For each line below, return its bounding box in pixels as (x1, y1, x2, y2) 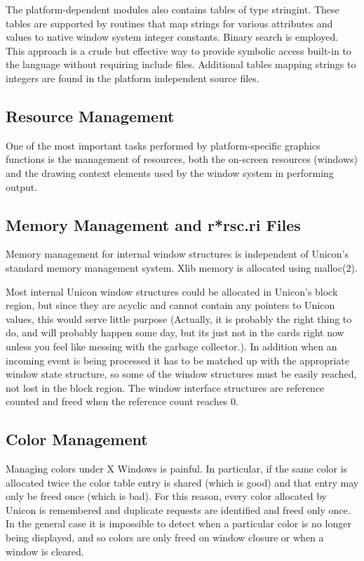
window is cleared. (6, 543, 84, 558)
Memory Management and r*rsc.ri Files (6, 213, 301, 235)
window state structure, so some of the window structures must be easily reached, (6, 367, 357, 381)
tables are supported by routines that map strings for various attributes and (6, 15, 333, 30)
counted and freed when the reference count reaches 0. (6, 394, 238, 409)
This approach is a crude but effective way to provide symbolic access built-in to (6, 43, 351, 58)
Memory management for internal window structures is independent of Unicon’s (6, 246, 349, 261)
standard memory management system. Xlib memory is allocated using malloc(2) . (6, 260, 358, 275)
